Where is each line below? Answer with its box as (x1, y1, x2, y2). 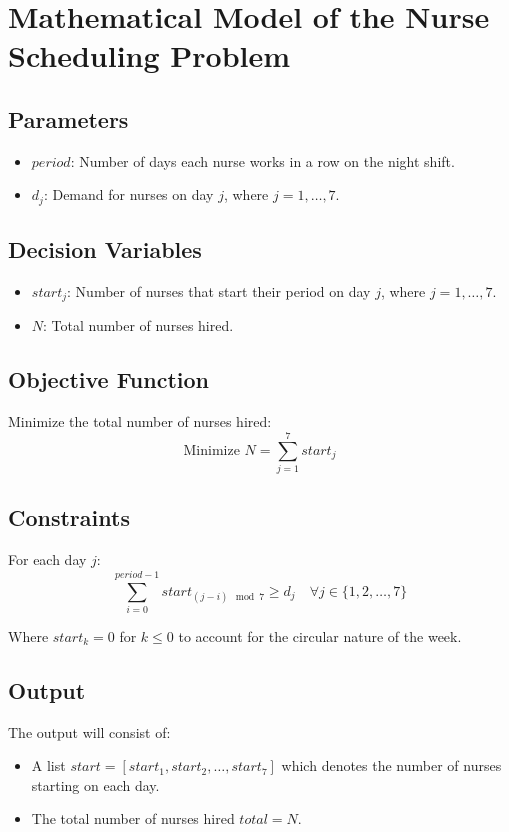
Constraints (8, 502, 130, 533)
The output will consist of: (8, 721, 171, 742)
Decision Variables (8, 234, 202, 265)
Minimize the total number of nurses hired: (8, 411, 272, 432)
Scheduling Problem (8, 35, 291, 76)
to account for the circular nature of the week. (178, 625, 462, 646)
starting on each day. (31, 774, 160, 795)
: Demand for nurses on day (43, 184, 214, 205)
